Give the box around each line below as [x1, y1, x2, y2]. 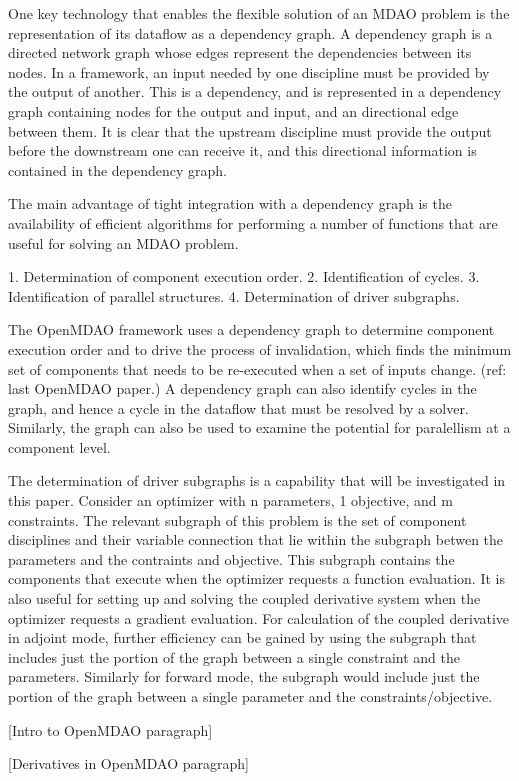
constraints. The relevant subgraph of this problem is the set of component [8, 509, 467, 530]
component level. [8, 436, 111, 457]
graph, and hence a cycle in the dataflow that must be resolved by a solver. [8, 397, 469, 418]
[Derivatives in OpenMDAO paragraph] [8, 753, 249, 774]
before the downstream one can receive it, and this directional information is [8, 140, 477, 161]
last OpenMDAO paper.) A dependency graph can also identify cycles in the [8, 378, 477, 399]
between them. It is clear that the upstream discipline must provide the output [8, 120, 492, 141]
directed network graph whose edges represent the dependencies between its [8, 42, 472, 63]
